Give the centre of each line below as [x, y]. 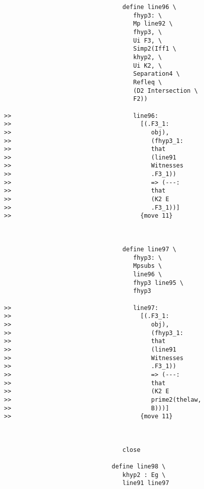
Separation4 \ [156, 74]
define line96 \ [149, 7]
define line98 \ [139, 467]
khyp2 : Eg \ [144, 475]
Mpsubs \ [147, 266]
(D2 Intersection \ [165, 91]
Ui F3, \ [147, 40]
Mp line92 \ [153, 24]
